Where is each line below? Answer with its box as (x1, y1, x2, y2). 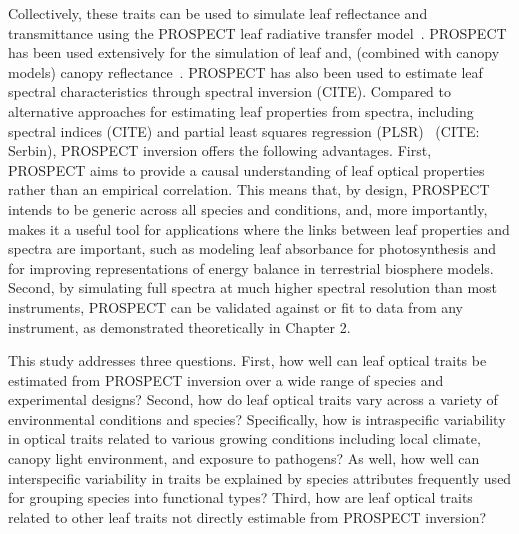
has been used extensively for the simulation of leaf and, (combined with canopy (8, 42, 500, 63)
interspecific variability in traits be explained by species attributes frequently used (8, 467, 512, 488)
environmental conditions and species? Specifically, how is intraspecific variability (8, 408, 506, 429)
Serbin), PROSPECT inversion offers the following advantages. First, (8, 140, 432, 161)
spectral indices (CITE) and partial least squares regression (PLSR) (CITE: (8, 120, 480, 141)
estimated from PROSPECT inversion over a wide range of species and (8, 369, 444, 390)
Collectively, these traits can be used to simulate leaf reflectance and (8, 3, 428, 23)
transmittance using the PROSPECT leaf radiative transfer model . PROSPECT (8, 22, 507, 43)
